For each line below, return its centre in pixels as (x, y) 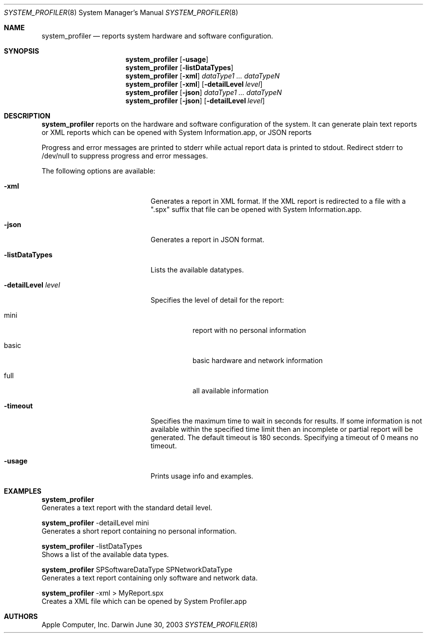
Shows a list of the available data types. (105, 554)
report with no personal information (249, 330)
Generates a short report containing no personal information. (139, 531)
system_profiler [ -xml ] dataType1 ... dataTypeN (203, 76)
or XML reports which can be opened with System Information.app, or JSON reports (177, 132)
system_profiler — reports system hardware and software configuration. (157, 36)
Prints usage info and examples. (202, 476)
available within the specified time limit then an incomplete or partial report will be (282, 429)
